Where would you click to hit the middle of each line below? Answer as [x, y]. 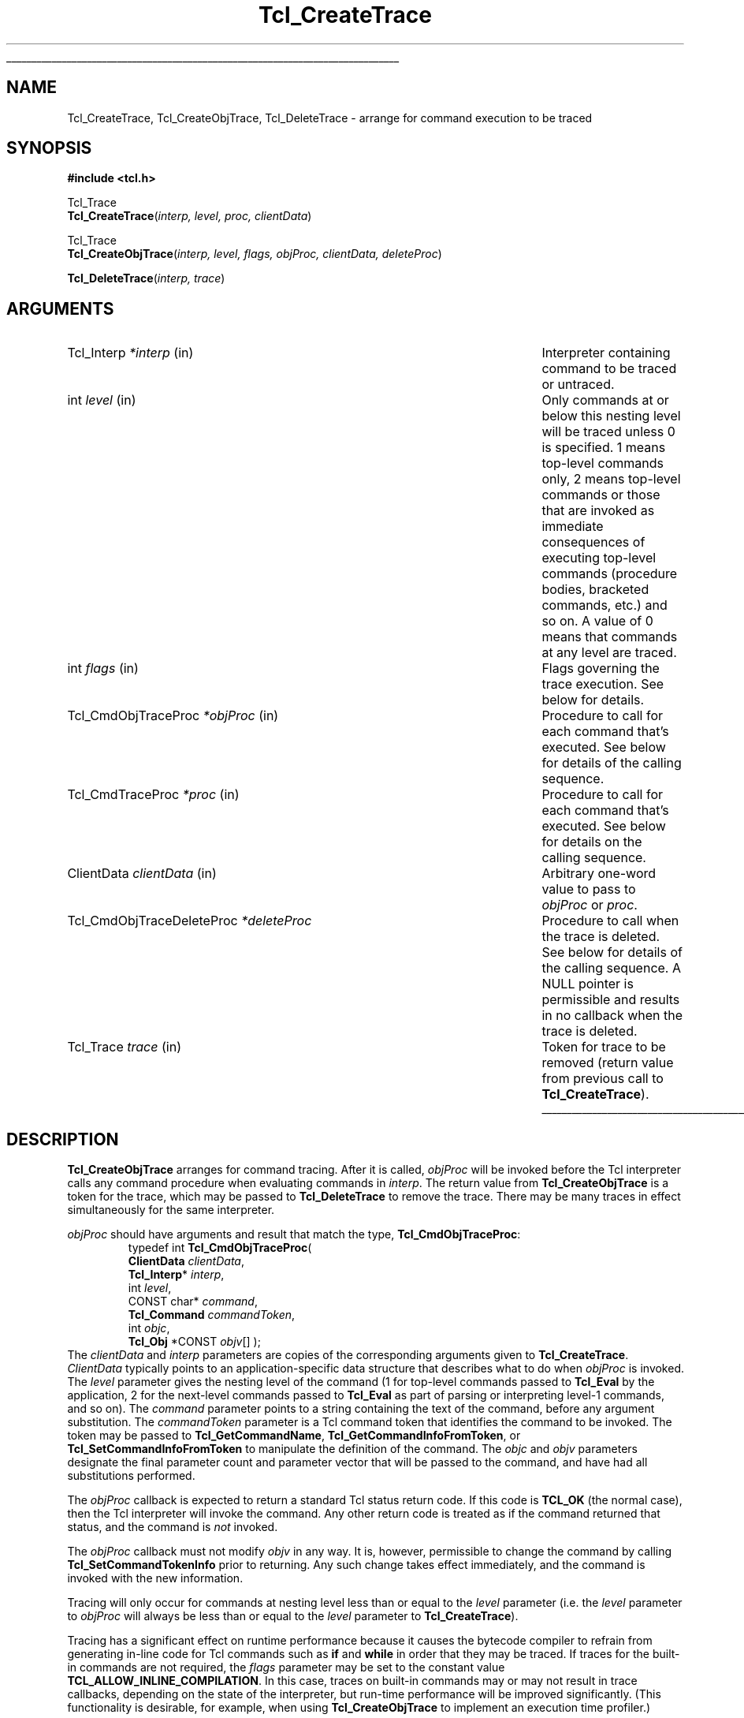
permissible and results [611, 1000]
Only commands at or [605, 400]
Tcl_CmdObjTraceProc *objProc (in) [173, 716]
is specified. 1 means [604, 448]
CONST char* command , [193, 1302]
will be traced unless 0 [608, 432]
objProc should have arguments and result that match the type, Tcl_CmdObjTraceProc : [294, 1234]
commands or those [601, 495]
